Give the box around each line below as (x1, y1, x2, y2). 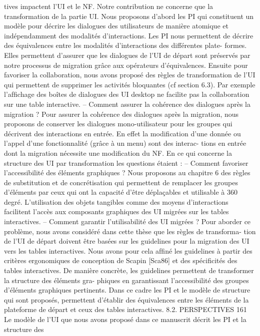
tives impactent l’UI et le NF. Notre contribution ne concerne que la (4, 1, 213, 11)
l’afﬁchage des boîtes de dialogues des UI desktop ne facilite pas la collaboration (4, 89, 249, 99)
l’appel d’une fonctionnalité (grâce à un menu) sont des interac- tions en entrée (4, 138, 246, 148)
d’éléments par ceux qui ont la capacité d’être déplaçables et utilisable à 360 (4, 187, 237, 197)
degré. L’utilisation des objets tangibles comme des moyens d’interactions (4, 196, 228, 207)
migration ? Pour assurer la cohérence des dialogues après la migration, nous (4, 108, 239, 119)
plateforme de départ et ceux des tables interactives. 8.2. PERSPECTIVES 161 (4, 304, 247, 315)
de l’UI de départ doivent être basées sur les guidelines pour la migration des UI (4, 236, 249, 246)
